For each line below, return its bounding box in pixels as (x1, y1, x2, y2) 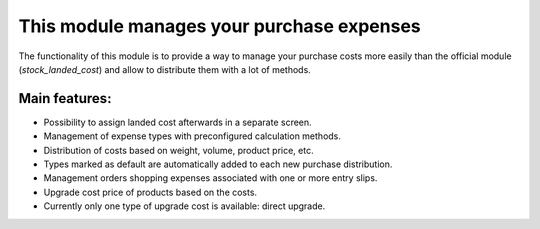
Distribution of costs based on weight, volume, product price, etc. (43, 144, 314, 156)
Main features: (18, 90, 112, 107)
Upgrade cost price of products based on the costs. (43, 186, 258, 198)
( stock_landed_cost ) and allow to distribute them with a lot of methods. (18, 63, 312, 75)
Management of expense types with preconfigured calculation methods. (43, 130, 342, 142)
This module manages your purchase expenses (18, 15, 422, 37)
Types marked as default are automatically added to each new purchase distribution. (43, 158, 393, 170)
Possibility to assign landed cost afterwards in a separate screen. (43, 116, 312, 128)
